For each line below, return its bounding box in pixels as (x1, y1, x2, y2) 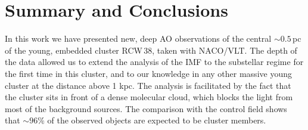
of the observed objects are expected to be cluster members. (47, 114, 266, 126)
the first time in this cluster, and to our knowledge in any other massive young (5, 67, 292, 79)
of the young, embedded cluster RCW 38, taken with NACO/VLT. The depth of (5, 44, 297, 56)
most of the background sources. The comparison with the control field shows (5, 102, 287, 114)
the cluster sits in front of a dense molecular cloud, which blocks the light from (5, 91, 293, 103)
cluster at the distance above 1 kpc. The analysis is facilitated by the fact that (5, 79, 291, 91)
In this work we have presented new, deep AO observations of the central (5, 32, 272, 45)
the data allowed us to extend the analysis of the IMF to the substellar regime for (5, 55, 304, 68)
